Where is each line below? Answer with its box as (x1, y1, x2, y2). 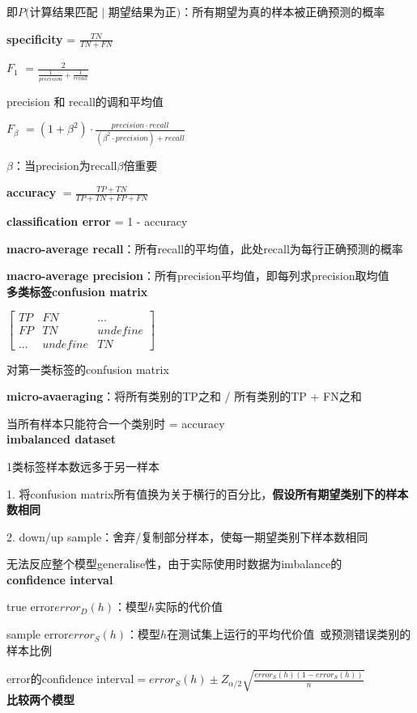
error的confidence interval (6, 670, 134, 687)
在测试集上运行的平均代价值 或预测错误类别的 (167, 626, 411, 643)
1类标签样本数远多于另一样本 (6, 457, 160, 474)
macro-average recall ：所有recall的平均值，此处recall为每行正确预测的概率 (6, 240, 403, 257)
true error (6, 598, 55, 615)
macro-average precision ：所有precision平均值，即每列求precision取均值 (6, 267, 389, 284)
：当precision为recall (12, 156, 117, 173)
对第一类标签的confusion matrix (6, 360, 169, 377)
